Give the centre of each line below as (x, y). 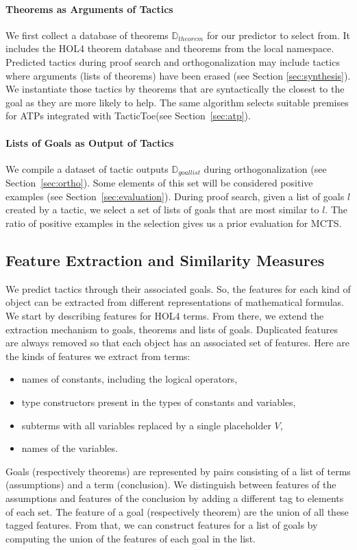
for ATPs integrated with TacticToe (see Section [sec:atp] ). (128, 116)
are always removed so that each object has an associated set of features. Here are (177, 343)
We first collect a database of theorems (87, 35)
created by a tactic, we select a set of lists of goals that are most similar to (162, 210)
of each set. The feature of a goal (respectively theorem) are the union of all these (177, 511)
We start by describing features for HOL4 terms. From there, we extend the (165, 315)
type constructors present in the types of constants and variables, (159, 402)
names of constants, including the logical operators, (130, 379)
